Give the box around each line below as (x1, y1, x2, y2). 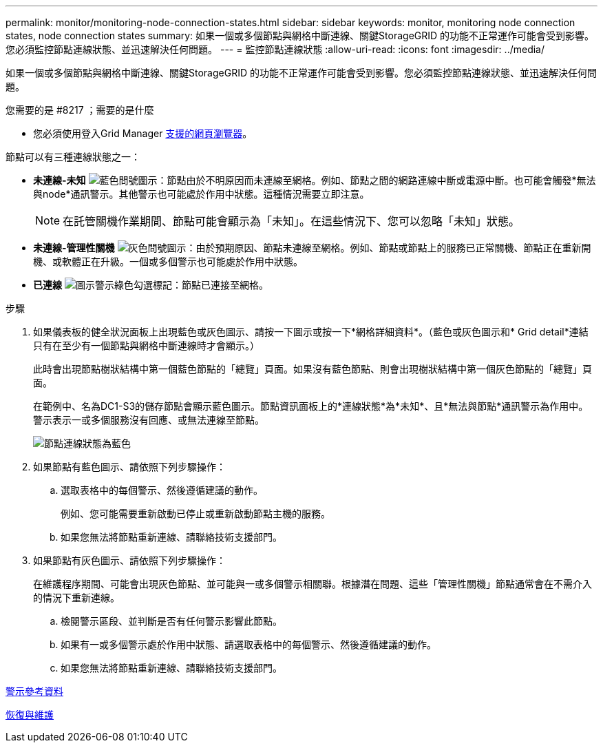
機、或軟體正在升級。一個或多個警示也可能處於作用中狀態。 (33, 256, 303, 267)
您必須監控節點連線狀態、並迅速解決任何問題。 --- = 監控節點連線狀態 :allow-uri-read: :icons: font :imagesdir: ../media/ (6, 43, 545, 55)
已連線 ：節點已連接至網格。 (33, 279, 268, 291)
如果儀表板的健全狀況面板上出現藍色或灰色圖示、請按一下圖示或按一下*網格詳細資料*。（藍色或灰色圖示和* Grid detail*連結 (33, 326, 589, 337)
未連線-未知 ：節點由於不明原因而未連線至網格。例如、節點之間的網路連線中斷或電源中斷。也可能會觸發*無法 (33, 174, 596, 186)
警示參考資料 (6, 685, 63, 697)
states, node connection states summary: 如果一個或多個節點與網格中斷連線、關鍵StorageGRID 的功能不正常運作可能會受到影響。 (6, 30, 595, 41)
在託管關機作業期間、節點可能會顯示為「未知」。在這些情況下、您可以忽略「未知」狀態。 (63, 214, 520, 228)
